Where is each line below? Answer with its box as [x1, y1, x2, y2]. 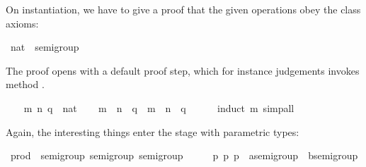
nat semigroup [10, 39, 79, 54]
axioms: [6, 16, 39, 30]
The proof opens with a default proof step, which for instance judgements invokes [6, 63, 360, 78]
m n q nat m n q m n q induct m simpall [23, 100, 294, 115]
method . [6, 77, 45, 92]
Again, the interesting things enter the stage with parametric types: [6, 124, 299, 139]
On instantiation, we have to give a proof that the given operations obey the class [6, 2, 361, 16]
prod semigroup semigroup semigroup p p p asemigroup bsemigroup [10, 148, 358, 163]
